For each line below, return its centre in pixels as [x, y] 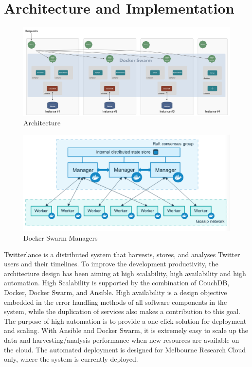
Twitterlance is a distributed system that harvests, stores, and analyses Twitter [122, 254]
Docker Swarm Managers [61, 238]
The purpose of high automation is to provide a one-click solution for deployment [125, 321]
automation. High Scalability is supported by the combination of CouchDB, [117, 283]
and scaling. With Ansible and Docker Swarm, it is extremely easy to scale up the [126, 330]
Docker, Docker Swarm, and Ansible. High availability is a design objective [116, 292]
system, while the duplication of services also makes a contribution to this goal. [122, 311]
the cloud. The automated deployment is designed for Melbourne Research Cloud [125, 349]
